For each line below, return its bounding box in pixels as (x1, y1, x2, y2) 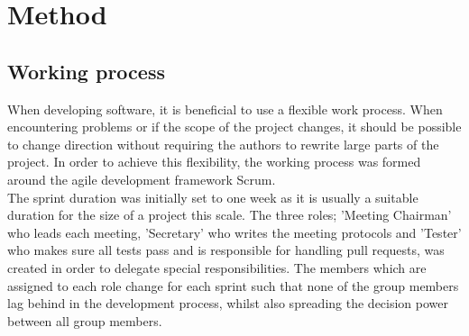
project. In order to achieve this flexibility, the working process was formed (7, 152, 421, 171)
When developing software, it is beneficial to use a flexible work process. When (7, 99, 443, 118)
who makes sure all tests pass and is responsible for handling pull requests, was (7, 241, 445, 259)
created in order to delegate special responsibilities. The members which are (7, 258, 427, 277)
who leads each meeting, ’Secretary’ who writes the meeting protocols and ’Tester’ (7, 222, 462, 241)
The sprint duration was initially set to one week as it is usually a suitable (7, 187, 418, 206)
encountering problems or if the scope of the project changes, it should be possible (7, 117, 462, 136)
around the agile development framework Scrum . (7, 169, 276, 188)
